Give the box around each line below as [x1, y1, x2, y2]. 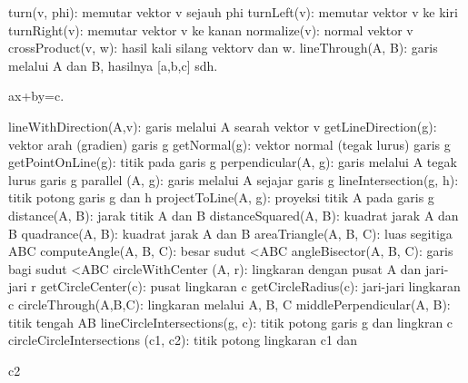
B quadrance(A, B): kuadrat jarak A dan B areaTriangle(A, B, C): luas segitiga [8, 223, 453, 242]
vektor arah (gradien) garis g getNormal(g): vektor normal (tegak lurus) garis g [8, 134, 451, 153]
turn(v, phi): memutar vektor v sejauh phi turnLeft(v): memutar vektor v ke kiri [8, 3, 458, 21]
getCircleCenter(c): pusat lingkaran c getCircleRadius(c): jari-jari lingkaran [40, 277, 461, 296]
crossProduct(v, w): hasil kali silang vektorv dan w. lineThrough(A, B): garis [8, 38, 438, 57]
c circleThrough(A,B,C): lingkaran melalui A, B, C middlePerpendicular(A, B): [8, 294, 451, 313]
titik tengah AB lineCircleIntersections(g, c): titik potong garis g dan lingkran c [8, 312, 453, 331]
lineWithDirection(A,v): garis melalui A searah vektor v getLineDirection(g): [8, 116, 437, 135]
